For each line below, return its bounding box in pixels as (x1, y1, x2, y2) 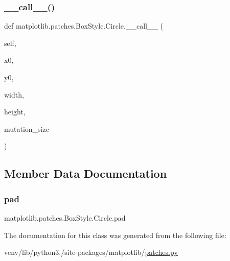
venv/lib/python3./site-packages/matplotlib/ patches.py (4, 247, 178, 257)
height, (4, 106, 26, 117)
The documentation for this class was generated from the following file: (4, 229, 226, 240)
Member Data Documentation (4, 165, 167, 181)
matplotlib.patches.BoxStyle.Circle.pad (4, 212, 126, 223)
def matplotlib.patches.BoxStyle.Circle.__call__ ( (4, 20, 164, 31)
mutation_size (4, 123, 49, 134)
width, (4, 89, 24, 100)
